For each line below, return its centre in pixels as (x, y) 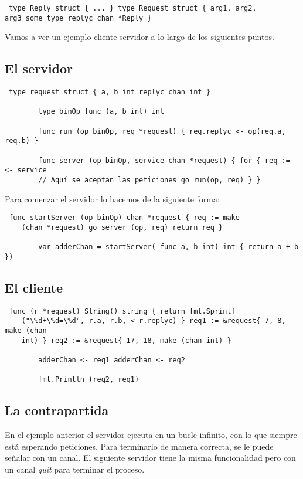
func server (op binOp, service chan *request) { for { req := (164, 160)
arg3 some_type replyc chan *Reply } (78, 18)
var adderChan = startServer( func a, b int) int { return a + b (168, 247)
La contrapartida (57, 410)
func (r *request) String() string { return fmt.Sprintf (122, 311)
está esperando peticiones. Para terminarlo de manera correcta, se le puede (139, 446)
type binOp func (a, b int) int (101, 112)
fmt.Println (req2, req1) (89, 380)
